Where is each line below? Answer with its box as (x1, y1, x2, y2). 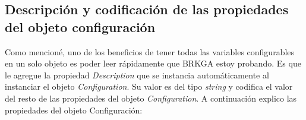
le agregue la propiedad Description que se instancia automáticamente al (5, 68, 269, 81)
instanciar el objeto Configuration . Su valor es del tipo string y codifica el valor (5, 80, 293, 93)
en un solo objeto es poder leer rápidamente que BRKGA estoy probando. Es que (5, 57, 301, 70)
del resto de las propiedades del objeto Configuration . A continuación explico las (5, 91, 297, 104)
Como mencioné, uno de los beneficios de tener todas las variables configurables (5, 45, 295, 58)
